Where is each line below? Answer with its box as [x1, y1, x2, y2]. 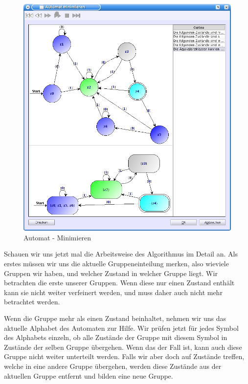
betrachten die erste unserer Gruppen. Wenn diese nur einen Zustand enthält [4, 277, 235, 288]
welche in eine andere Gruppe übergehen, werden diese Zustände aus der [4, 361, 222, 371]
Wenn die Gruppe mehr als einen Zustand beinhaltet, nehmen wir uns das [4, 313, 226, 323]
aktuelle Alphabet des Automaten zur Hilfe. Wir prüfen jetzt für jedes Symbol [4, 322, 239, 333]
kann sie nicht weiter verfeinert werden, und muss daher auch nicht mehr [4, 287, 223, 297]
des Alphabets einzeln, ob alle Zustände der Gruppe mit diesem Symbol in [4, 332, 227, 342]
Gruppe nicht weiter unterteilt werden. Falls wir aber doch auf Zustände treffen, [4, 351, 245, 362]
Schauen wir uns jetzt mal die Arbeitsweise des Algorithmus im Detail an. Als [4, 249, 238, 259]
